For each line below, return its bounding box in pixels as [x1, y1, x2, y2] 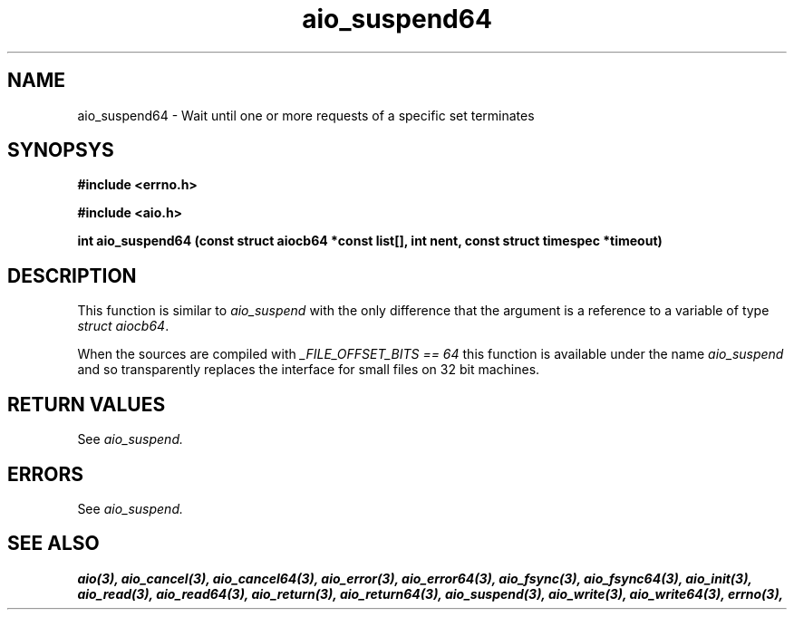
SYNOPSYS [7, 139, 114, 162]
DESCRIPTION [7, 264, 137, 287]
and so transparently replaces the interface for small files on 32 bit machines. [77, 362, 540, 378]
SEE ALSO [7, 532, 100, 555]
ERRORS [7, 462, 84, 486]
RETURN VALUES [7, 392, 166, 416]
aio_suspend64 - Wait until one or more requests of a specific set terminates [77, 107, 535, 123]
